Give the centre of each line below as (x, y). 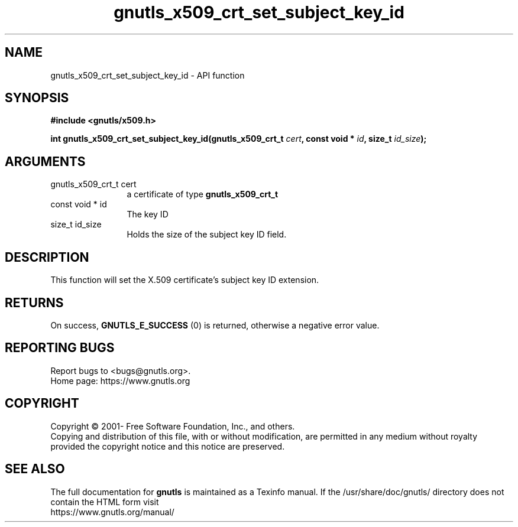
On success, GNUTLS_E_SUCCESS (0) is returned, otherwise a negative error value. (215, 325)
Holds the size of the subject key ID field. (207, 235)
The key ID (148, 214)
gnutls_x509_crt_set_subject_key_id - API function (148, 75)
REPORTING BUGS (60, 348)
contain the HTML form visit (105, 502)
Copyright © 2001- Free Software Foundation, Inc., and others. (173, 426)
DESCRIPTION (47, 257)
